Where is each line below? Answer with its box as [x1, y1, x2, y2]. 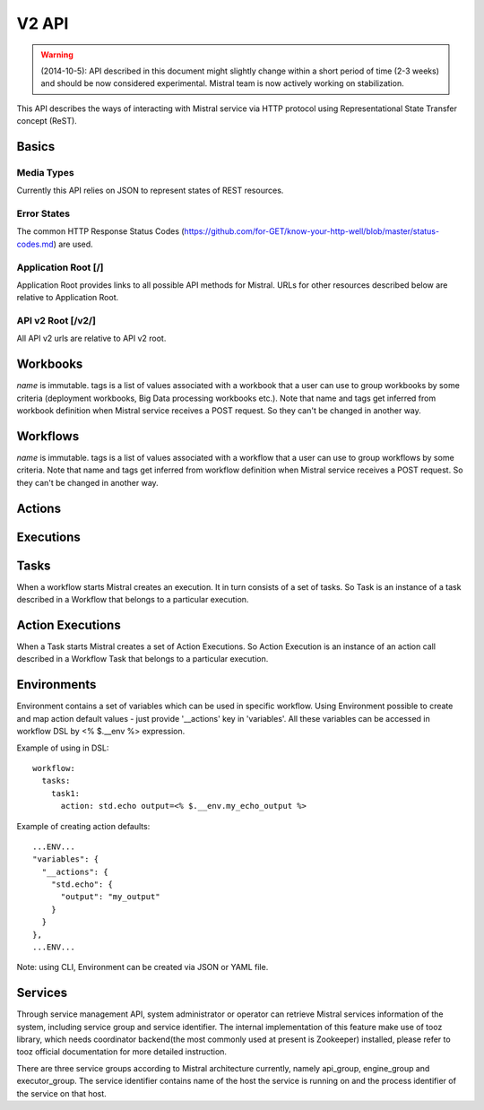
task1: [50, 788, 81, 798]
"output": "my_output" [60, 892, 160, 902]
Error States [16, 207, 71, 220]
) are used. [53, 238, 93, 249]
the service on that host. [16, 1088, 107, 1098]
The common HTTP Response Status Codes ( [16, 226, 185, 237]
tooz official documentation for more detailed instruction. [16, 1046, 228, 1057]
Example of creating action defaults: [16, 820, 151, 831]
